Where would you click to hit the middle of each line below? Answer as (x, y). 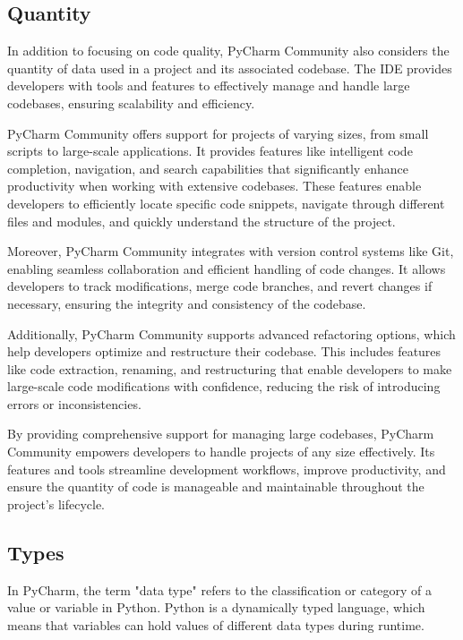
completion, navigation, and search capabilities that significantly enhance (208, 168)
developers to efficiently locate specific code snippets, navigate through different (226, 203)
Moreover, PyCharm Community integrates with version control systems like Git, (231, 251)
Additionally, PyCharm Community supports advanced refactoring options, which (231, 333)
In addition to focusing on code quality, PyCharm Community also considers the (228, 51)
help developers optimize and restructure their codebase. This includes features (224, 351)
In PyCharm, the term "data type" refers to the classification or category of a (219, 589)
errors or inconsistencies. (74, 403)
